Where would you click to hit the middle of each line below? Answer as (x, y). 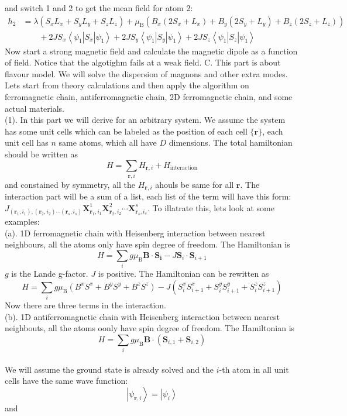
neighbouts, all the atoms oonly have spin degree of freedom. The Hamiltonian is (150, 328)
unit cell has (27, 142)
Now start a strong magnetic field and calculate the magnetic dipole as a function (151, 51)
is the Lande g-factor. (50, 274)
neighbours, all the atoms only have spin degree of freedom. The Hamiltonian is (147, 244)
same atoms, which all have (108, 142)
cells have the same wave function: (66, 381)
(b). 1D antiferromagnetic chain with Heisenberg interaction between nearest (142, 316)
